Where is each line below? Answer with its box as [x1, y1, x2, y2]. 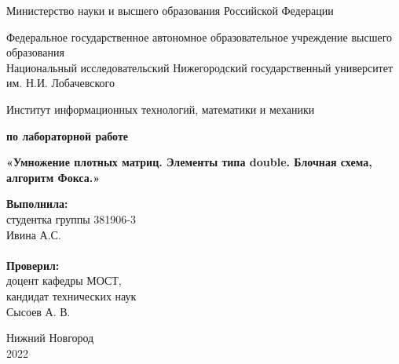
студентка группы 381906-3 [6, 210, 136, 227]
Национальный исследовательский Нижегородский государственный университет [6, 59, 394, 75]
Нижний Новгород [6, 329, 94, 346]
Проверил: [6, 257, 60, 273]
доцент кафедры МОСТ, [6, 272, 122, 289]
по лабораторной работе [6, 127, 129, 144]
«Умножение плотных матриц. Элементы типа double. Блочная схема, [6, 154, 372, 170]
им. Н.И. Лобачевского [6, 75, 115, 91]
